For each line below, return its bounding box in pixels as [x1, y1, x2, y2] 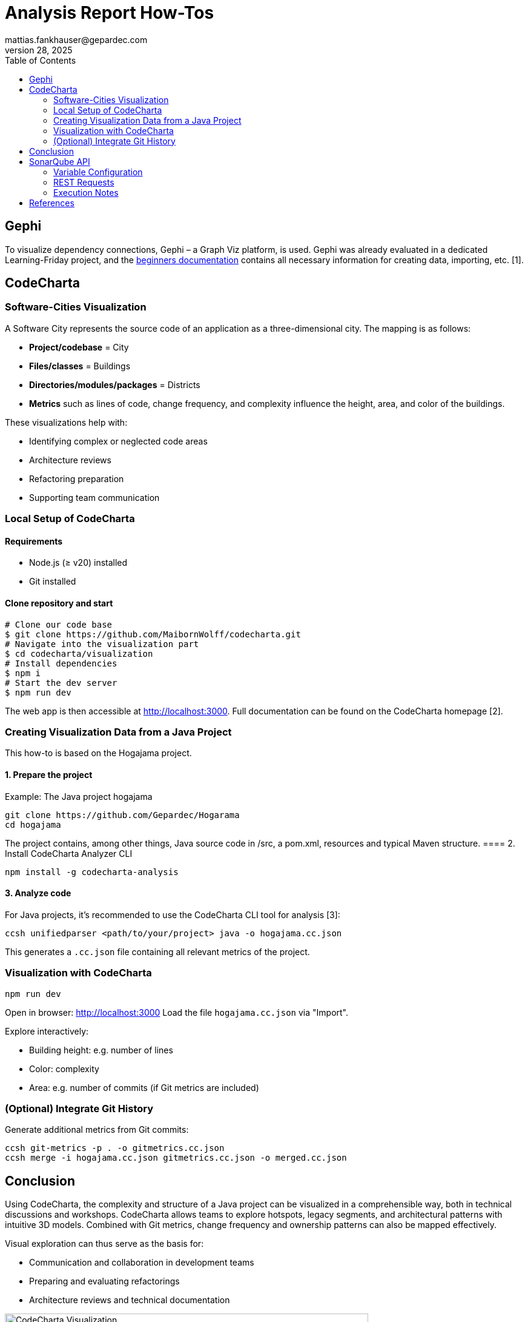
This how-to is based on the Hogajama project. [5, 748, 192, 759]
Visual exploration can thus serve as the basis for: [5, 1238, 204, 1249]
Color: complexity [29, 1063, 99, 1074]
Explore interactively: [5, 1025, 89, 1036]
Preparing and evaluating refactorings [29, 1276, 180, 1287]
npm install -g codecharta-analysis [5, 867, 179, 877]
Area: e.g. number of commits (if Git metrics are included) [29, 1082, 259, 1093]
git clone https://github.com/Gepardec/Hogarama [5, 810, 240, 820]
